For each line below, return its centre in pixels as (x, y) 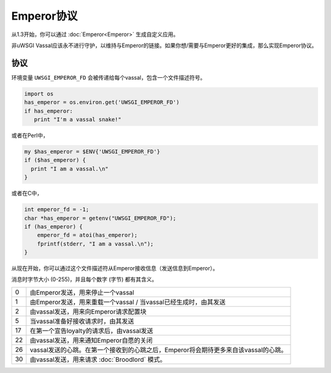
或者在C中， (27, 194)
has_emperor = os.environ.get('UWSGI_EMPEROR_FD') (102, 102)
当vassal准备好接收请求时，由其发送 (82, 321)
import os (39, 94)
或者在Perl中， (30, 135)
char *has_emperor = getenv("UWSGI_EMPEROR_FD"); (100, 218)
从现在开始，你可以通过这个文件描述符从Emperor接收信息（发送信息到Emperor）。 (115, 268)
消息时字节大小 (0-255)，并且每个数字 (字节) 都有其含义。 (84, 279)
